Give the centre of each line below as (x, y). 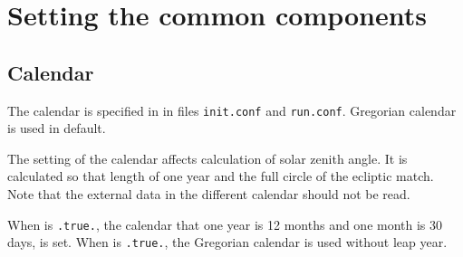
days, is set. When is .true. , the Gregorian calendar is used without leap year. (227, 242)
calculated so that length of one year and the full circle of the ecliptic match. (221, 176)
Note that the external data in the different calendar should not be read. (209, 194)
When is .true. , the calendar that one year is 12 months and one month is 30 (225, 224)
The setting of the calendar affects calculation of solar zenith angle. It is (207, 158)
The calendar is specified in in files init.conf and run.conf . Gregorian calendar (232, 110)
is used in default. (57, 128)
